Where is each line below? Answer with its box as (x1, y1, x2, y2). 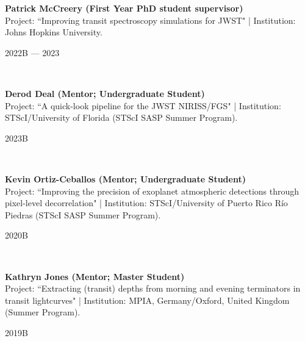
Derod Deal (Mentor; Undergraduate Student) (5, 87, 205, 99)
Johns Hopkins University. (5, 26, 102, 38)
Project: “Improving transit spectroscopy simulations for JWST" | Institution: (5, 13, 296, 26)
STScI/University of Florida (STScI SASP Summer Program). (5, 111, 238, 124)
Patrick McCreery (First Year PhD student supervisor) (5, 2, 243, 14)
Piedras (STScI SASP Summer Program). (5, 208, 161, 221)
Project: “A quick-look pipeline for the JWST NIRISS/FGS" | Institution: (5, 99, 281, 112)
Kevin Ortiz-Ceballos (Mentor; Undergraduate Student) (5, 172, 246, 185)
